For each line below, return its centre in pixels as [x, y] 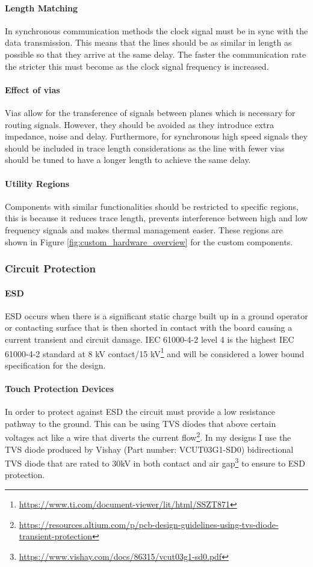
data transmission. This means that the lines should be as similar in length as [148, 42]
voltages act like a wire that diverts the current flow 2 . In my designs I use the [148, 437]
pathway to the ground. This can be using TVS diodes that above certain [141, 423]
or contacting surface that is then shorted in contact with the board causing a [149, 327]
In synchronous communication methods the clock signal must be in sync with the [156, 30]
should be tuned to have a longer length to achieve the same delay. [128, 160]
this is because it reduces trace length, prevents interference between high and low [156, 218]
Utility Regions [37, 183]
